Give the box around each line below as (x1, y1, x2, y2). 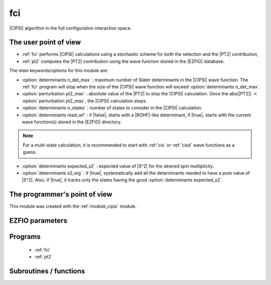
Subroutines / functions (9, 266, 85, 275)
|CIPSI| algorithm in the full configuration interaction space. (9, 25, 132, 31)
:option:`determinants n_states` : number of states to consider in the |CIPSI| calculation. (22, 105, 203, 111)
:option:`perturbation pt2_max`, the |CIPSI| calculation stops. (22, 98, 148, 104)
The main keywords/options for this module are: (9, 68, 108, 74)
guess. (23, 149, 37, 155)
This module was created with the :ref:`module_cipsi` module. (9, 203, 137, 209)
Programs (9, 232, 41, 241)
